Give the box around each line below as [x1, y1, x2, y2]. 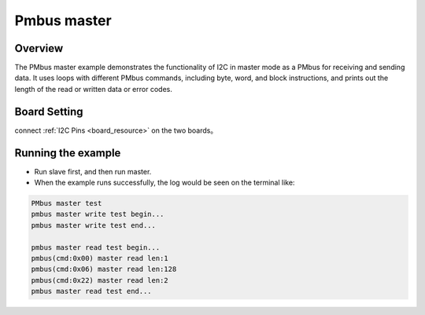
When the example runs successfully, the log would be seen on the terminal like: [34, 178, 295, 188]
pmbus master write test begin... [31, 210, 164, 219]
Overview [14, 42, 64, 55]
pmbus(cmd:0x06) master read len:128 [31, 265, 177, 274]
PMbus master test [31, 199, 102, 208]
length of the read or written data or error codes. [14, 84, 172, 93]
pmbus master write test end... [31, 221, 157, 229]
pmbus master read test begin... [31, 243, 161, 251]
